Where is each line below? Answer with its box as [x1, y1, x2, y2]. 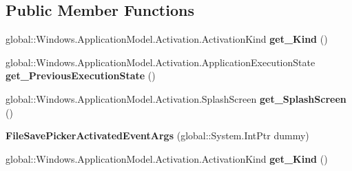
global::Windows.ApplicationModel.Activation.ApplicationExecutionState [6, 54, 315, 69]
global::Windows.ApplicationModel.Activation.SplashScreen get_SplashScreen [6, 91, 346, 105]
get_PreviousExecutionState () [6, 68, 156, 83]
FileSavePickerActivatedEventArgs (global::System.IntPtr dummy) [6, 128, 309, 143]
